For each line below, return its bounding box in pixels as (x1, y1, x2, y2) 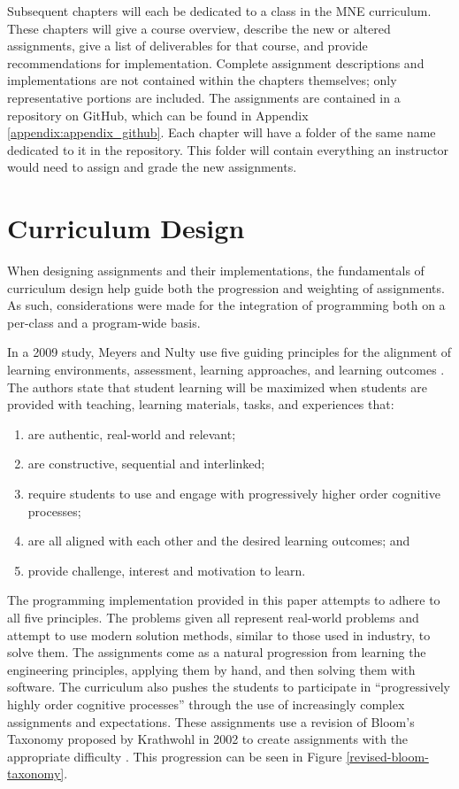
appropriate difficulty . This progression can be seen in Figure (7, 746, 342, 765)
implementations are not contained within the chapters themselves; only (7, 71, 397, 89)
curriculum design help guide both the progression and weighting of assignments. (7, 278, 445, 297)
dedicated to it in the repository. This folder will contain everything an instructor (7, 140, 449, 159)
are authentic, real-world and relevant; (27, 424, 236, 443)
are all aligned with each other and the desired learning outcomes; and (27, 531, 410, 550)
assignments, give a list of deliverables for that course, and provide (7, 36, 368, 55)
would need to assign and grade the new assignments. (7, 158, 297, 176)
